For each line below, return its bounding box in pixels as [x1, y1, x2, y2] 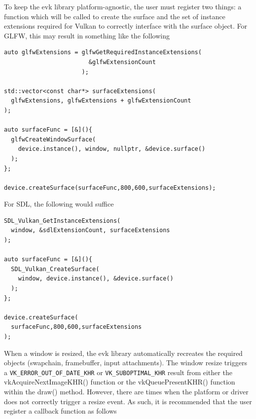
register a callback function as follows [4, 406, 117, 416]
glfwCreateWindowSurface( [11, 136, 96, 143]
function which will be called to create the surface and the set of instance [4, 11, 225, 21]
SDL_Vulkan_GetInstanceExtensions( [4, 217, 121, 224]
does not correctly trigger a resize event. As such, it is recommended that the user [4, 396, 252, 406]
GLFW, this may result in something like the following [4, 30, 170, 40]
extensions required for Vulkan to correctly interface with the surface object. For [4, 21, 248, 31]
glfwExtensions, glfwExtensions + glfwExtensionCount [11, 97, 191, 105]
